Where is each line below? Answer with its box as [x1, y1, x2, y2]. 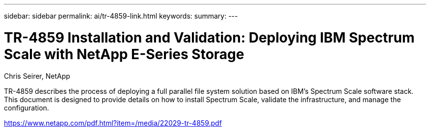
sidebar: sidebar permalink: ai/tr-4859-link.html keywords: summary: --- [4, 12, 238, 20]
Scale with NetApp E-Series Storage [4, 45, 244, 63]
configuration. [4, 103, 49, 112]
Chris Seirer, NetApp [4, 71, 70, 80]
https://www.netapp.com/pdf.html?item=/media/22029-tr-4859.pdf [4, 118, 222, 127]
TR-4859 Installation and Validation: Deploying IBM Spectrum [4, 29, 415, 46]
